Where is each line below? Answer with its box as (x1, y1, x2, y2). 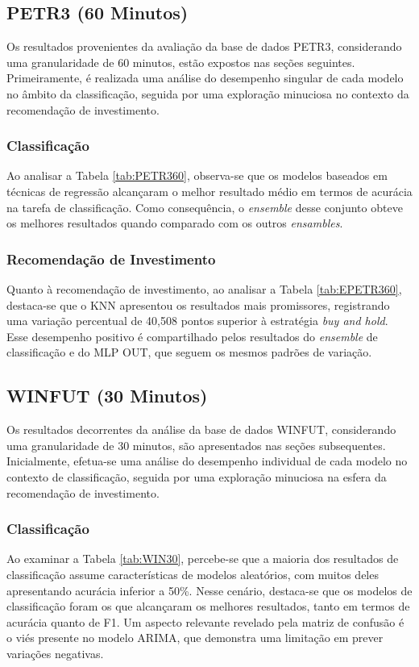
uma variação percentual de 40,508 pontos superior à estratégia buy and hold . (6, 312, 388, 329)
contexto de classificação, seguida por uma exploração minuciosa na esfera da (6, 468, 387, 485)
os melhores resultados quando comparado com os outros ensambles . (6, 215, 343, 231)
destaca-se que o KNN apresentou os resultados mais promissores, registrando (6, 296, 390, 313)
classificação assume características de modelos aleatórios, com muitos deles (6, 565, 379, 582)
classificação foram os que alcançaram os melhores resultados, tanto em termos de (6, 598, 410, 615)
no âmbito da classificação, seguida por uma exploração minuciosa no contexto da (6, 85, 409, 102)
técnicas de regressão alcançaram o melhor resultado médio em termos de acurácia (6, 182, 413, 199)
